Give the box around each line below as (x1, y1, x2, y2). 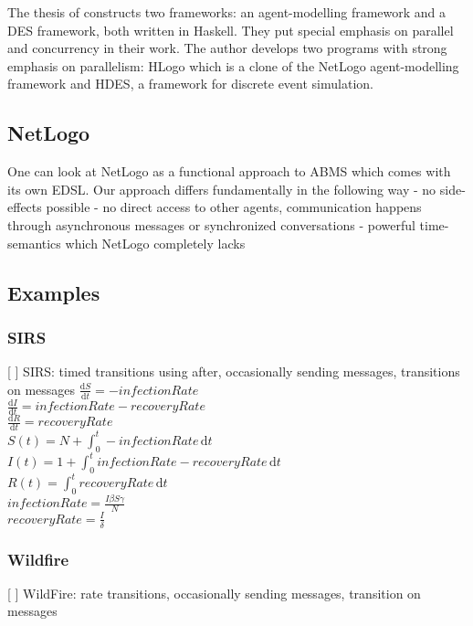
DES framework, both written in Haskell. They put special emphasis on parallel (7, 20, 454, 39)
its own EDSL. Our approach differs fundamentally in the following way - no (7, 179, 436, 198)
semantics (7, 233, 61, 252)
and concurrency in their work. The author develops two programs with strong (7, 38, 447, 58)
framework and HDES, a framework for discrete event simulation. (7, 74, 373, 93)
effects (7, 197, 42, 217)
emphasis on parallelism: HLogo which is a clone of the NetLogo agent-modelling (7, 56, 459, 75)
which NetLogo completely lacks (65, 233, 246, 252)
